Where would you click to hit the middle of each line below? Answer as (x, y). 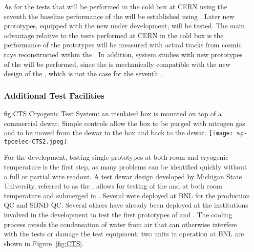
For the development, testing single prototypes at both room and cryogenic (116, 157)
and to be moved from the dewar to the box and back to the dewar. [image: (119, 133)
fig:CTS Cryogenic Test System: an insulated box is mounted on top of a (113, 113)
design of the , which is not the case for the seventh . (83, 73)
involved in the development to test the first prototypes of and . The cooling (118, 215)
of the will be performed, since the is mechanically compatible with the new (117, 64)
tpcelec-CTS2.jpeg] (35, 141)
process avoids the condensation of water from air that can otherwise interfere (121, 224)
